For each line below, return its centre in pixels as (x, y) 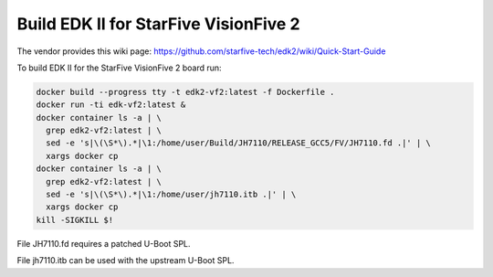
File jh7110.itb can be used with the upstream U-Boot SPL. (126, 261)
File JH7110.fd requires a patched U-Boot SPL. (104, 243)
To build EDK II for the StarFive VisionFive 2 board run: (120, 68)
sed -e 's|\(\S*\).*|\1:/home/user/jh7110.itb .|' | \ (171, 195)
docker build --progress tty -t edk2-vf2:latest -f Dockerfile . (185, 92)
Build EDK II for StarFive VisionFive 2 (158, 24)
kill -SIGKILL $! (75, 220)
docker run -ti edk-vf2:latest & (111, 105)
